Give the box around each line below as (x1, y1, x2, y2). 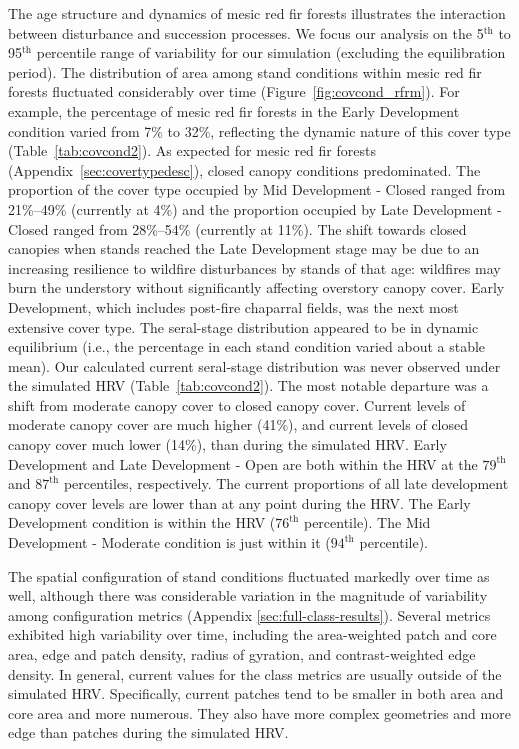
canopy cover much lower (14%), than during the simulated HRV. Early (8, 434, 447, 455)
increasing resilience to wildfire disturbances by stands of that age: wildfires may (8, 257, 501, 278)
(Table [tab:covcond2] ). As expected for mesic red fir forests (8, 140, 376, 161)
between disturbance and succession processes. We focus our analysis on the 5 (8, 22, 484, 43)
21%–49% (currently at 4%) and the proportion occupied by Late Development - (8, 198, 502, 219)
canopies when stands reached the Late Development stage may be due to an (8, 238, 480, 259)
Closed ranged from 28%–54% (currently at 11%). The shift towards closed (8, 218, 467, 239)
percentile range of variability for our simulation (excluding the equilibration (36, 42, 506, 63)
